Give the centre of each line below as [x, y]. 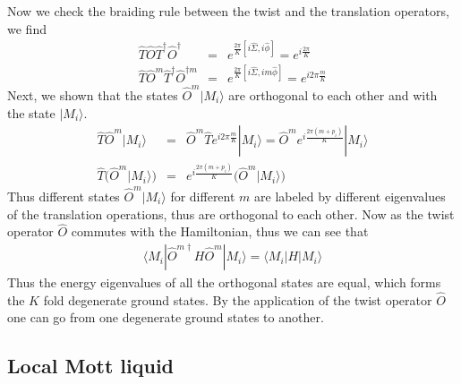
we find [27, 28]
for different [203, 196]
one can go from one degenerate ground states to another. [166, 317]
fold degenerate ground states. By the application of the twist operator [238, 299]
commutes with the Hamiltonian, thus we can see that [220, 231]
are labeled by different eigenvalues [350, 196]
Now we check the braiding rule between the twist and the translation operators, [228, 11]
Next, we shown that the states [93, 94]
